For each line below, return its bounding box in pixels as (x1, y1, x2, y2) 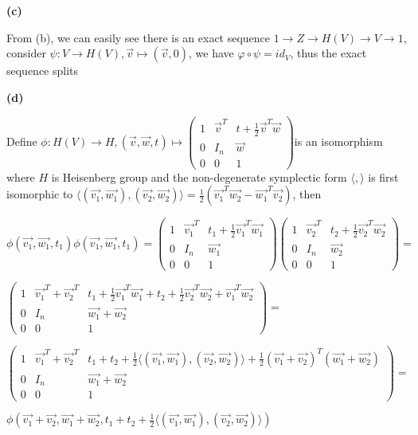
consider (6, 45, 46, 61)
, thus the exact (290, 45, 367, 61)
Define (6, 133, 37, 150)
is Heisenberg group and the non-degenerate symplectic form (51, 168, 347, 185)
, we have (189, 45, 234, 61)
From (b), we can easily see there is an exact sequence (6, 29, 271, 45)
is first (368, 168, 399, 185)
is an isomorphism (294, 133, 383, 150)
